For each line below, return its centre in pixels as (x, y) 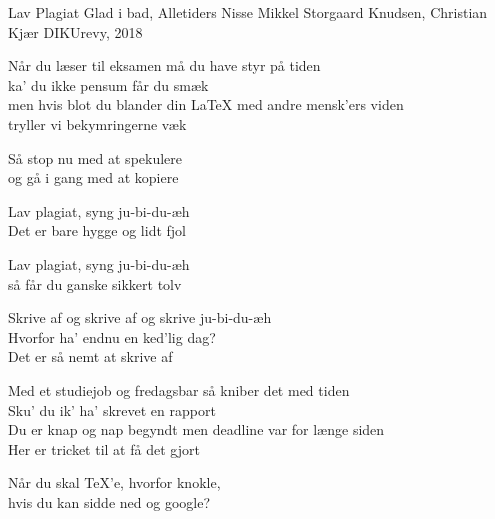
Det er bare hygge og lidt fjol (97, 230)
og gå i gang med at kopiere (93, 177)
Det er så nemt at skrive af (90, 356)
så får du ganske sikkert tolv (95, 283)
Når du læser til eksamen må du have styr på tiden (164, 65)
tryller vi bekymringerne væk (97, 123)
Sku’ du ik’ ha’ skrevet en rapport (112, 409)
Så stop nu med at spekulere (95, 157)
